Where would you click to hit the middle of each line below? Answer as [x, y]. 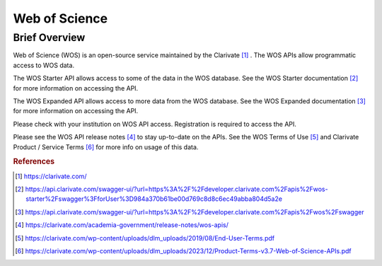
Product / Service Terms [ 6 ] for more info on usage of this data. [106, 147]
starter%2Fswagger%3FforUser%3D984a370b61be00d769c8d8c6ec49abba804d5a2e [154, 199]
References [34, 161]
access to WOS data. [44, 65]
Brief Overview [49, 37]
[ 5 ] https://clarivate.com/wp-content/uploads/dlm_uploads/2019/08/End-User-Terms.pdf [145, 238]
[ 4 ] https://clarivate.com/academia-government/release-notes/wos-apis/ [122, 225]
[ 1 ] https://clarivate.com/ [51, 176]
